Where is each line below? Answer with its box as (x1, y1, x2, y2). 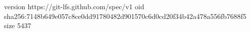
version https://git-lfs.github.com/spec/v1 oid (4, 1, 144, 11)
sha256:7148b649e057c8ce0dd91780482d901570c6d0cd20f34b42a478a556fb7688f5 (4, 11, 247, 21)
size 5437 (4, 20, 31, 31)
